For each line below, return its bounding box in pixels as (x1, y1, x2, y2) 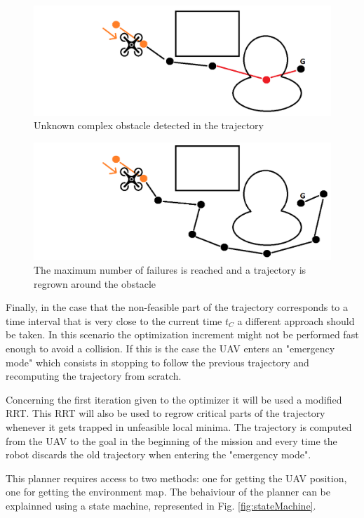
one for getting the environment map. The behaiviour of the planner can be (6, 484, 330, 499)
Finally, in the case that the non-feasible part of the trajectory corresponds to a (6, 300, 348, 314)
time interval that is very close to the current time (6, 313, 222, 328)
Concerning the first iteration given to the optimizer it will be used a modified (6, 392, 342, 406)
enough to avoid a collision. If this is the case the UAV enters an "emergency (6, 340, 335, 355)
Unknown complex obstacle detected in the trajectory (34, 118, 264, 133)
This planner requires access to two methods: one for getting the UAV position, (6, 470, 347, 485)
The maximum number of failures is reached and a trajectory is (34, 262, 306, 277)
